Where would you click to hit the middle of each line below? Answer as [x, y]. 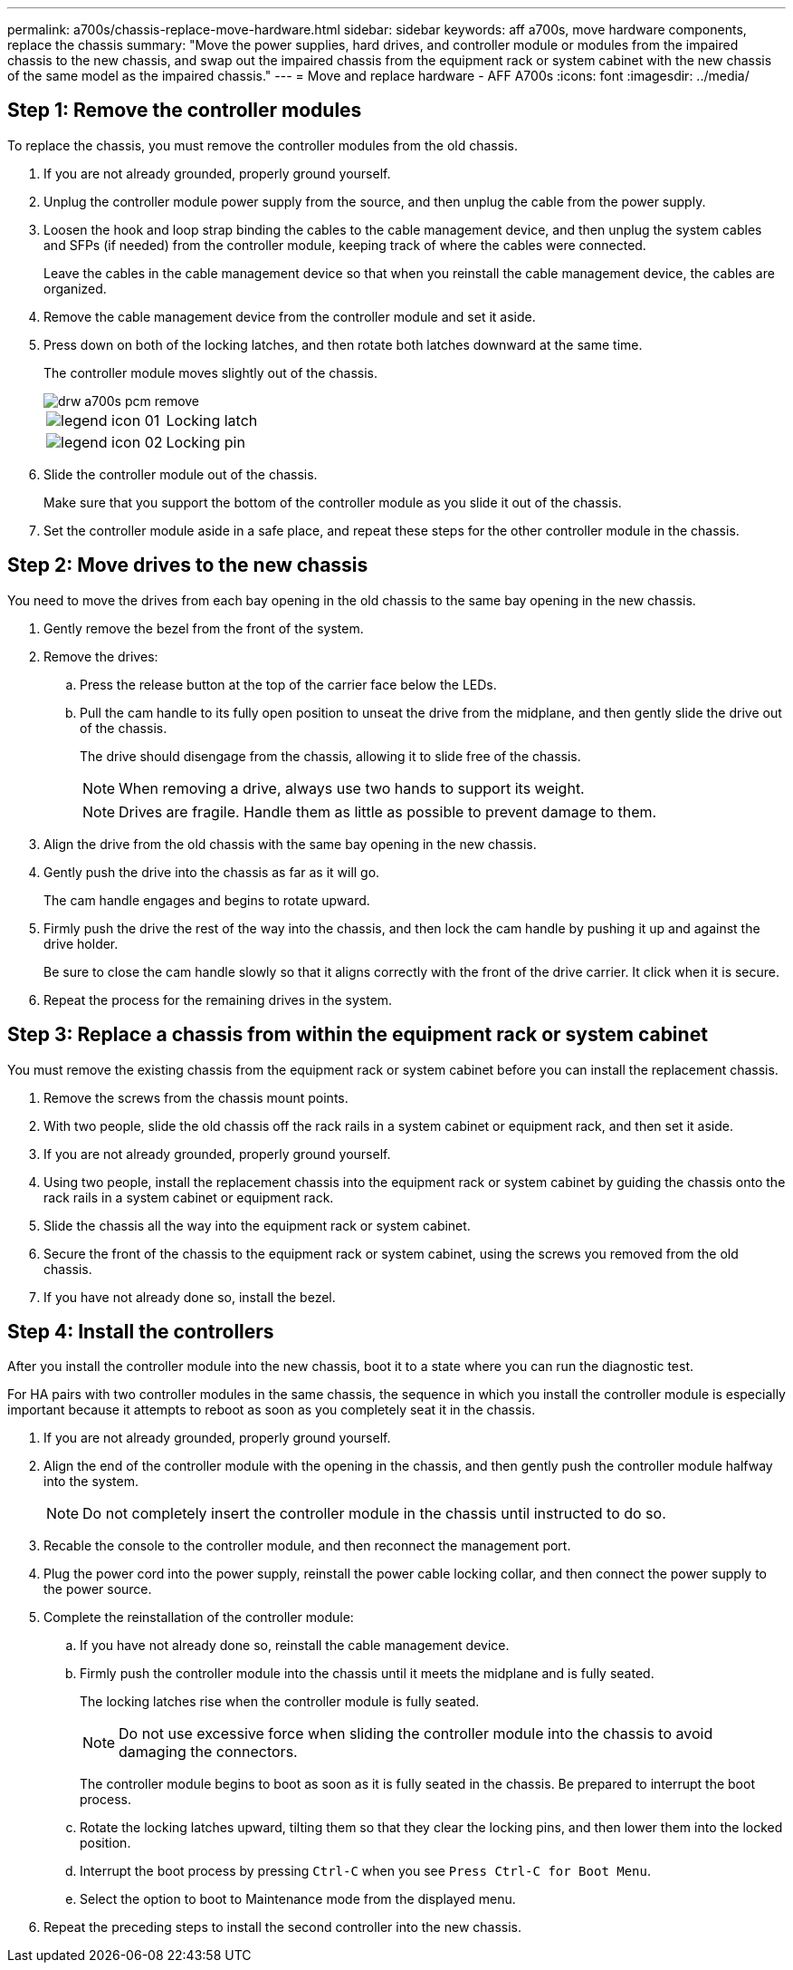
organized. [75, 288]
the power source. [98, 1589]
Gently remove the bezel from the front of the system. [204, 628]
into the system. [91, 1482]
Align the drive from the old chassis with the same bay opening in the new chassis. [290, 844]
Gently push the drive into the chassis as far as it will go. [212, 872]
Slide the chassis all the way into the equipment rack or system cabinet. [257, 1225]
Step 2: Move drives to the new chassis [188, 565]
